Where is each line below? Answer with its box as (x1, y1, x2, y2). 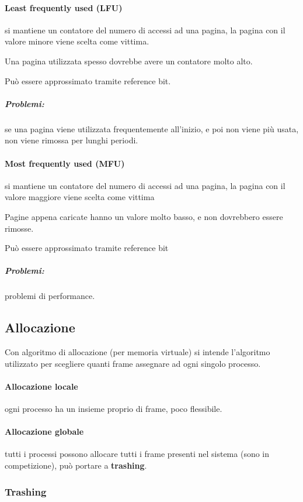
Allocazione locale (5, 380, 78, 392)
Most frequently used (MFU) (5, 157, 125, 169)
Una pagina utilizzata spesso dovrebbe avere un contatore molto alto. (5, 54, 253, 67)
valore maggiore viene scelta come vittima (5, 191, 155, 203)
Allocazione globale (5, 425, 84, 438)
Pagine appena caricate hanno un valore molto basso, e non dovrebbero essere (5, 210, 283, 222)
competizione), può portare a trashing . (5, 459, 147, 472)
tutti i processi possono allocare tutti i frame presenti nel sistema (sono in (5, 448, 270, 460)
